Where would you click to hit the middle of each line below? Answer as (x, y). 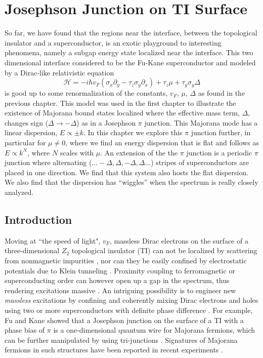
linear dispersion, (31, 132)
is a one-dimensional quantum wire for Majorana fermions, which (154, 330)
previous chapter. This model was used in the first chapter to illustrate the (120, 103)
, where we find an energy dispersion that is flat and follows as (162, 143)
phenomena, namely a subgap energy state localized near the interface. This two (129, 52)
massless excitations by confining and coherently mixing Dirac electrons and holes (131, 300)
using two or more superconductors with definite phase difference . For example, (129, 310)
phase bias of (25, 330)
